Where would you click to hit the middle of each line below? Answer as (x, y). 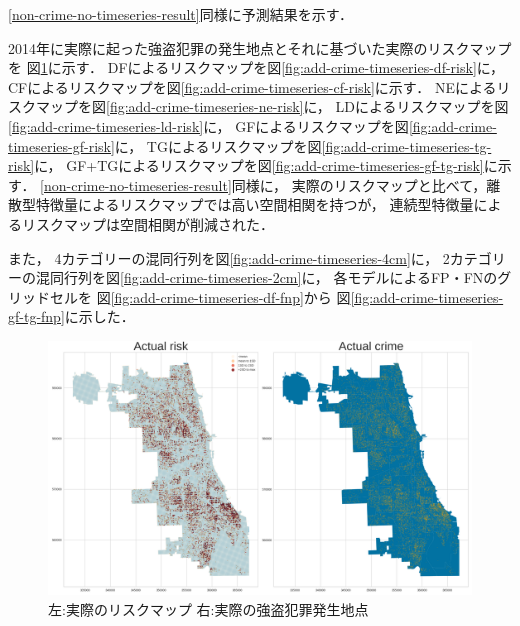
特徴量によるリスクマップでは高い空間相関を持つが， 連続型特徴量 (254, 204)
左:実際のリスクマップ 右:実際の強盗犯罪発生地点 (208, 608)
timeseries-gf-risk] (61, 145)
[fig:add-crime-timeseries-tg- (406, 145)
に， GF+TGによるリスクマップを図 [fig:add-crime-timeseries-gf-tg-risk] (259, 165)
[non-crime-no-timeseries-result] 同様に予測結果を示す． (181, 14)
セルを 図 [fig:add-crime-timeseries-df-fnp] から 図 (200, 296)
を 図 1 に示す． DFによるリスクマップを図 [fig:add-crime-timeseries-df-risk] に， (256, 67)
